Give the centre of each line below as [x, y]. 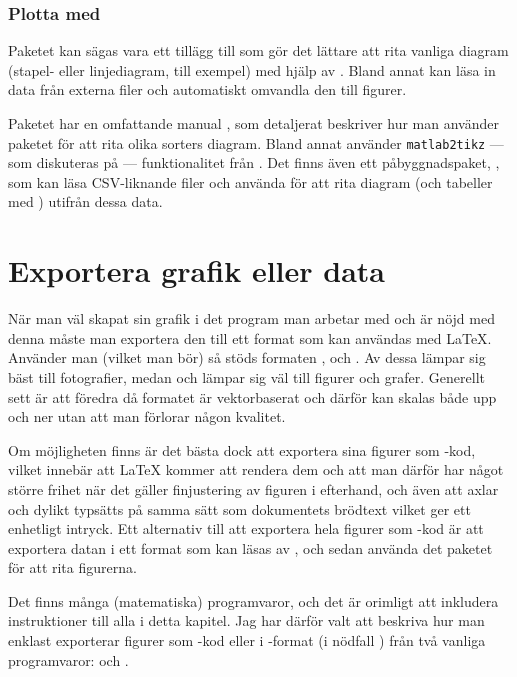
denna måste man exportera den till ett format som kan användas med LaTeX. [250, 337]
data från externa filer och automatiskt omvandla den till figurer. [207, 89]
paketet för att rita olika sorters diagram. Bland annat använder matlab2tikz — [256, 142]
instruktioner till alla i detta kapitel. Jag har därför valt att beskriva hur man [246, 620]
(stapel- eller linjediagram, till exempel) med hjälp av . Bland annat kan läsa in [252, 69]
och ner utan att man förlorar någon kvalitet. [147, 416]
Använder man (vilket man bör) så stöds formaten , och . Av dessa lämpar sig [247, 357]
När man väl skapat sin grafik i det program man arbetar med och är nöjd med [251, 318]
